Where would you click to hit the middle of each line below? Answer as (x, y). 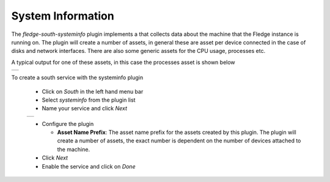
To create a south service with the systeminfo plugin (77, 78)
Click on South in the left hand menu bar (93, 91)
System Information (63, 16)
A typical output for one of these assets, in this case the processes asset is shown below (123, 62)
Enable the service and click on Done (89, 166)
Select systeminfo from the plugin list (89, 100)
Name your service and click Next (85, 108)
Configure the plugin (68, 124)
